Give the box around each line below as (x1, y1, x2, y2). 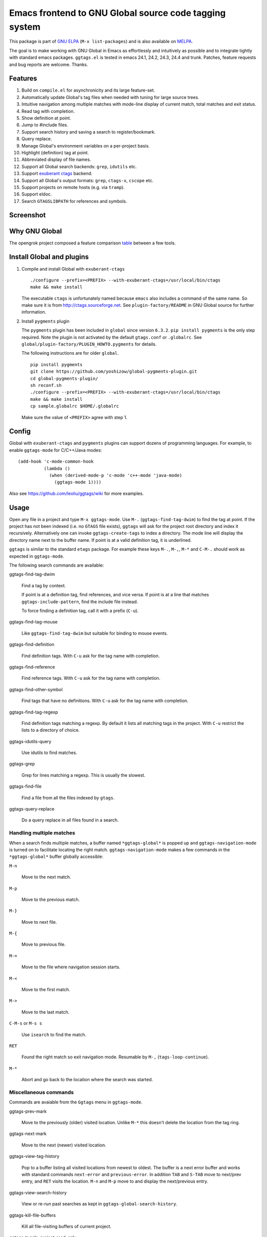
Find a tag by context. (21, 582, 66, 588)
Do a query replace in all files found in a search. (21, 817, 119, 823)
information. (21, 309, 46, 315)
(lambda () (44, 466, 70, 471)
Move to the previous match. (21, 896, 80, 903)
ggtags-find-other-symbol (9, 686, 63, 692)
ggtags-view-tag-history (9, 1153, 59, 1159)
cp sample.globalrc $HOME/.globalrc (30, 403, 119, 409)
